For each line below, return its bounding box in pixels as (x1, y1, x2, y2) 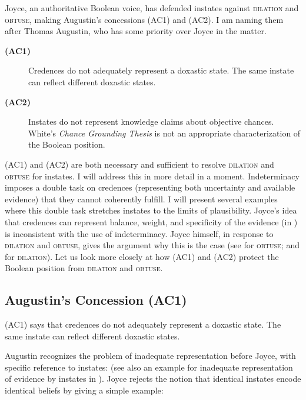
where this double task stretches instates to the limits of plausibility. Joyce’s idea (5, 204, 297, 216)
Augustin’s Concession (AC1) (5, 291, 187, 309)
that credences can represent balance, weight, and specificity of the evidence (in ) (5, 215, 298, 228)
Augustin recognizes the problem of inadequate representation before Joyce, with (5, 349, 296, 362)
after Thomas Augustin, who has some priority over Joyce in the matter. (5, 25, 267, 37)
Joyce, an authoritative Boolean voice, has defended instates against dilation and (5, 2, 299, 14)
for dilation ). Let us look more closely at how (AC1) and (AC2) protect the (5, 250, 279, 262)
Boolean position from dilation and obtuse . (5, 262, 163, 274)
